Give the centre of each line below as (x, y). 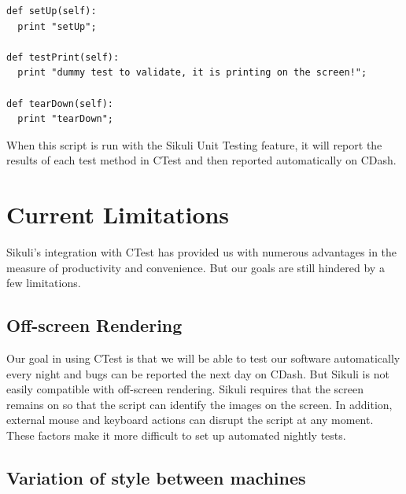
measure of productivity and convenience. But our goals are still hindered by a (196, 267)
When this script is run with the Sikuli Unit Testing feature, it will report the (194, 144)
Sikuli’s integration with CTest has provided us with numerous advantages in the (202, 252)
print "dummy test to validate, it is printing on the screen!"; (192, 73)
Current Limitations (118, 214)
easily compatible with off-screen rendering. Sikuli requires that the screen (185, 389)
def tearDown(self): (60, 103)
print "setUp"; (57, 26)
